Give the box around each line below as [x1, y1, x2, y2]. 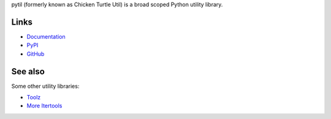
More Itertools [26, 102, 63, 110]
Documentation [26, 33, 66, 40]
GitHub [26, 50, 45, 58]
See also [11, 66, 45, 77]
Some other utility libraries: [11, 82, 80, 90]
